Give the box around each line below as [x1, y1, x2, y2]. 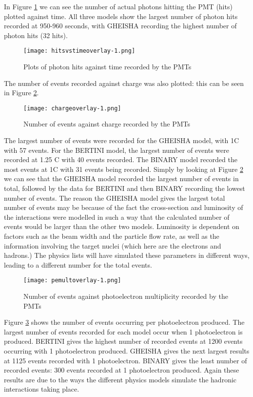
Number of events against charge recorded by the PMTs [23, 119, 191, 129]
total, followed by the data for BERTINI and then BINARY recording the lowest [4, 183, 245, 193]
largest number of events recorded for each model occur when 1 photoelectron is [4, 326, 243, 336]
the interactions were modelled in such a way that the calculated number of [4, 211, 230, 222]
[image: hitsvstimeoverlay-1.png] [23, 47, 136, 55]
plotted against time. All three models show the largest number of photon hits [4, 11, 238, 21]
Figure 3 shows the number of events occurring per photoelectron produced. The [4, 317, 245, 327]
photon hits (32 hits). [4, 30, 68, 40]
